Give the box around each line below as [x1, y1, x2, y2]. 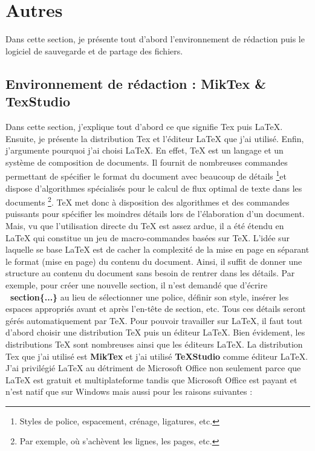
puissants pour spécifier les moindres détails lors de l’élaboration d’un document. [5, 207, 305, 220]
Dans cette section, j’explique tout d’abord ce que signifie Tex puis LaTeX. [5, 120, 283, 132]
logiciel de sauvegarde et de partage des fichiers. [5, 44, 183, 57]
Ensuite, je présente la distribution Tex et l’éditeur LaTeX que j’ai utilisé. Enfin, [5, 132, 304, 144]
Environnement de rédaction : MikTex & [5, 74, 266, 92]
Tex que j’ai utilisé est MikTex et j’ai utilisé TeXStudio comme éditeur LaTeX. [5, 349, 308, 362]
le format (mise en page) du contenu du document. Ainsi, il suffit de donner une [5, 255, 302, 267]
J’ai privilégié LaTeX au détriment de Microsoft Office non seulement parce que [5, 362, 301, 374]
